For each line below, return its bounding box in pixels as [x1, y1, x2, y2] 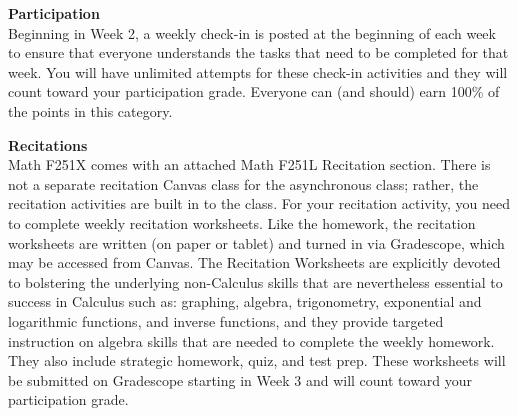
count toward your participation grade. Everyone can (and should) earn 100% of [8, 81, 500, 102]
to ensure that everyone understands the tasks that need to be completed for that [8, 42, 509, 63]
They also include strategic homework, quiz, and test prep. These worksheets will [8, 350, 506, 371]
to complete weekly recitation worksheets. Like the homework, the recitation [8, 212, 476, 233]
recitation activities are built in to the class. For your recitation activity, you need [8, 193, 510, 214]
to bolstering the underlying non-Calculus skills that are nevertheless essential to [8, 271, 503, 292]
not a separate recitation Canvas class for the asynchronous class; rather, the [8, 173, 479, 194]
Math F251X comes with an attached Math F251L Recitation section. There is [8, 154, 491, 175]
